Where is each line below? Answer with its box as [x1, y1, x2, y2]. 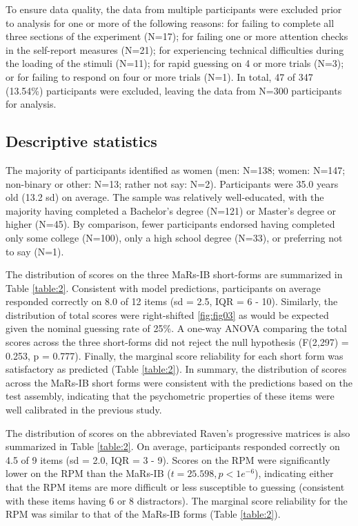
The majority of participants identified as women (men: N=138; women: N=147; [6, 162, 346, 177]
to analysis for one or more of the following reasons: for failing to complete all [6, 15, 335, 30]
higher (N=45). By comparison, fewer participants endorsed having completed [6, 217, 335, 231]
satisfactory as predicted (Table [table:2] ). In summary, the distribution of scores [6, 362, 347, 376]
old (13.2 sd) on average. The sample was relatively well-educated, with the [6, 190, 324, 204]
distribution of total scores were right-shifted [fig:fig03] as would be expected [6, 307, 329, 322]
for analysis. [6, 97, 57, 111]
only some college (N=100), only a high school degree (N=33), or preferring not [6, 230, 343, 244]
